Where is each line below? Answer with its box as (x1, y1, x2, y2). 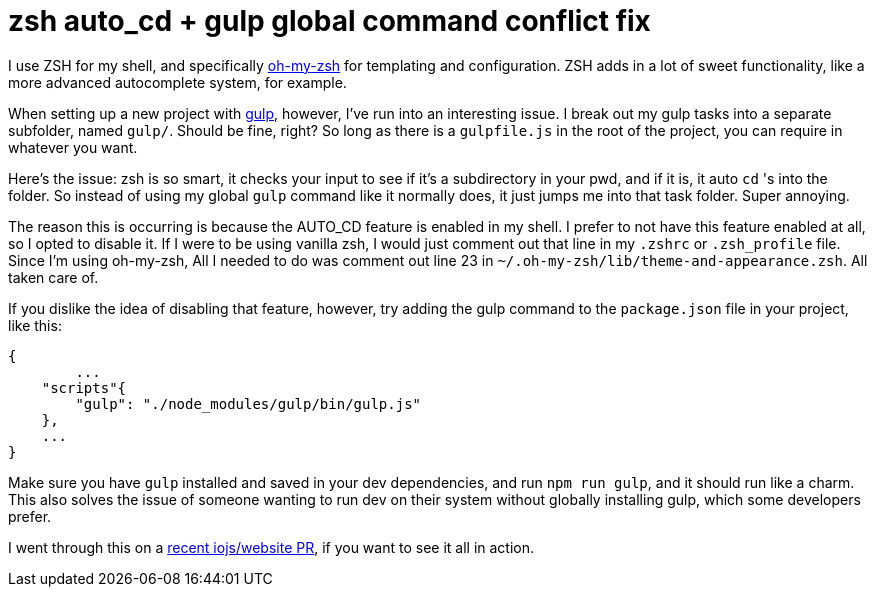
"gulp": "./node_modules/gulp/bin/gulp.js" (75, 395, 422, 412)
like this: (8, 316, 62, 334)
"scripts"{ (41, 379, 127, 396)
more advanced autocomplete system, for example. (8, 73, 347, 91)
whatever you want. (8, 138, 138, 156)
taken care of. (8, 268, 99, 286)
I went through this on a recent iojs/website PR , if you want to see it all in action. (8, 538, 535, 556)
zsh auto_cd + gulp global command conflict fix (8, 4, 651, 38)
